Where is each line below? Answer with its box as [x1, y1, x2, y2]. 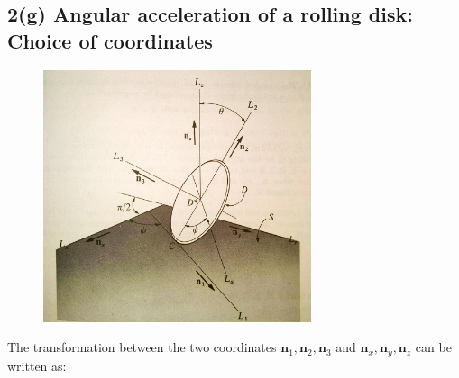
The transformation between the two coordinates [7, 337, 277, 356]
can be [415, 337, 452, 356]
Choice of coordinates [7, 26, 213, 54]
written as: [7, 355, 67, 374]
